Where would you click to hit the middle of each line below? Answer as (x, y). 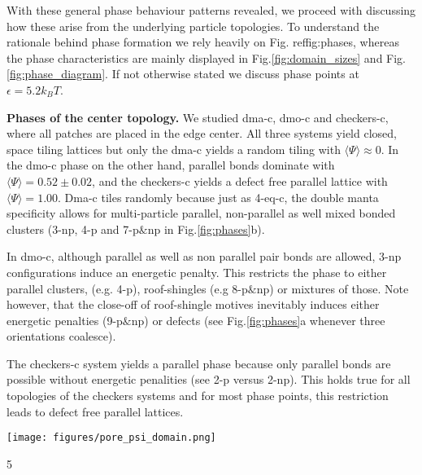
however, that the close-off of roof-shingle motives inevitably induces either (193, 304)
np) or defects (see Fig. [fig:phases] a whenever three (258, 320)
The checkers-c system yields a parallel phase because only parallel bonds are (199, 363)
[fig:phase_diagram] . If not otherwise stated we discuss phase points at (183, 74)
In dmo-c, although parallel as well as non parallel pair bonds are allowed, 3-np (204, 256)
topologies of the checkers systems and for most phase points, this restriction (198, 396)
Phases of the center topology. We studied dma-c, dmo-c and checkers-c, (198, 117)
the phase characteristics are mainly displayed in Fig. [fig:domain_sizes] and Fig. (207, 57)
